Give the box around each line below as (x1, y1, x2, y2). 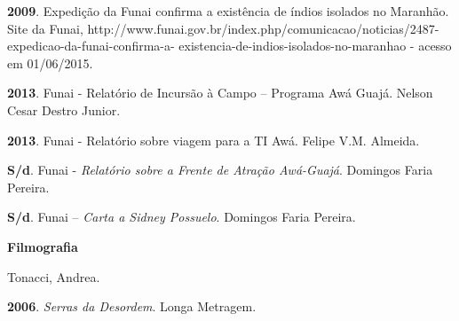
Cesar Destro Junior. (7, 100, 121, 119)
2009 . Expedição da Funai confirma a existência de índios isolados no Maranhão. (7, 2, 449, 20)
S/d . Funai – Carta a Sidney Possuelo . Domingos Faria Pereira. (7, 207, 356, 226)
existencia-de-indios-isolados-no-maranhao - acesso (178, 36, 452, 55)
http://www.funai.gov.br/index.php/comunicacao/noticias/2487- (87, 19, 439, 37)
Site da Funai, (7, 19, 83, 37)
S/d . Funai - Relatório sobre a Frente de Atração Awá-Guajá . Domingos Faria (7, 160, 433, 179)
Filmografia (7, 237, 78, 255)
